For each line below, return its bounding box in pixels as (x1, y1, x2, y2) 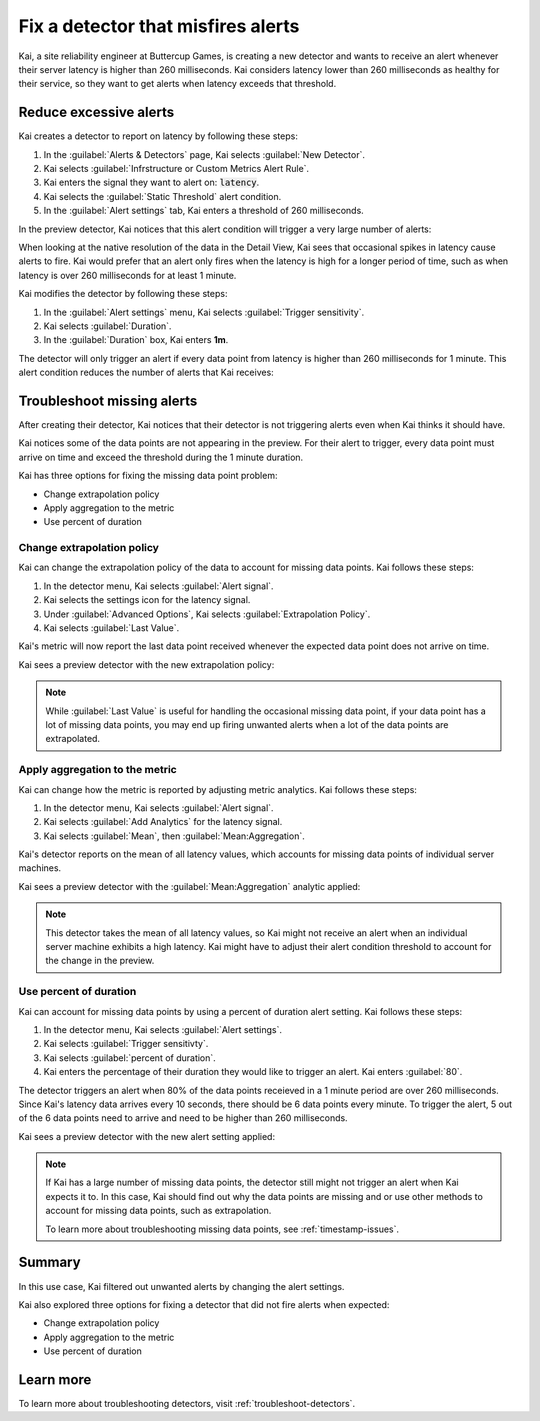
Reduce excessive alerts (18, 104, 175, 121)
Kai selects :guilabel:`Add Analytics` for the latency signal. (43, 816, 283, 828)
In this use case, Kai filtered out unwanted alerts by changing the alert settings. (18, 1280, 345, 1292)
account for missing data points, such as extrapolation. (45, 1205, 272, 1217)
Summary (18, 1254, 81, 1271)
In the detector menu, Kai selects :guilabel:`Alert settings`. (43, 1023, 283, 1035)
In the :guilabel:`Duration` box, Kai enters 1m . (43, 334, 229, 346)
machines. (18, 862, 62, 874)
